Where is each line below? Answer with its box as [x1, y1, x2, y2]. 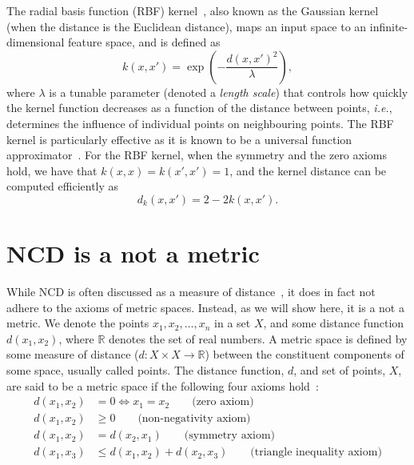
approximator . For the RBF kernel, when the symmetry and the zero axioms [6, 146, 387, 163]
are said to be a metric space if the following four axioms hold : [6, 377, 319, 394]
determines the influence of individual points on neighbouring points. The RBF [6, 114, 394, 131]
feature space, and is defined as [68, 34, 221, 50]
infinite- [369, 18, 408, 34]
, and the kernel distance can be [229, 162, 387, 178]
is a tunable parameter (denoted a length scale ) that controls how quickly [49, 83, 408, 100]
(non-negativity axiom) [137, 413, 251, 425]
